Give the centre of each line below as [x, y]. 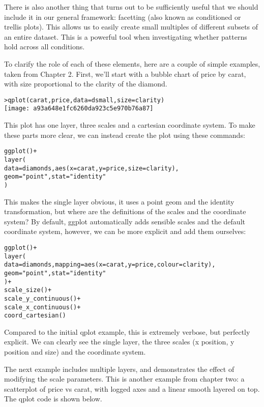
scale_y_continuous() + [42, 298]
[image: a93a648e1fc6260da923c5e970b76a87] [79, 109]
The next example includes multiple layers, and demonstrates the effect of [119, 369]
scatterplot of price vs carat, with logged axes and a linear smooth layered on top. [132, 388]
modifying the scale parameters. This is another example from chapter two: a [124, 379]
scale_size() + [28, 290]
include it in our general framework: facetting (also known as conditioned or [123, 17]
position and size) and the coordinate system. [75, 352]
